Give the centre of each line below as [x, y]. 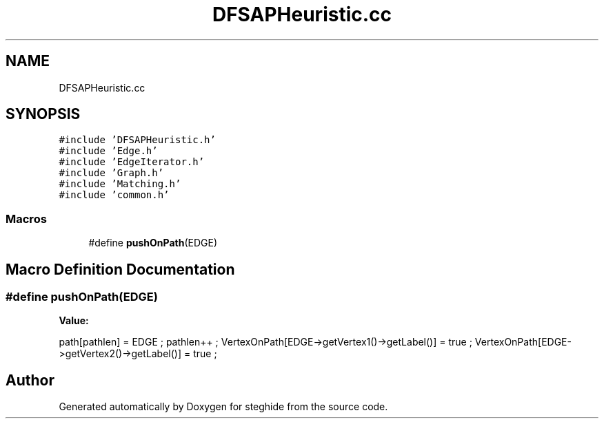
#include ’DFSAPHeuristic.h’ [137, 140]
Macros [26, 219]
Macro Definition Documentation [120, 269]
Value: [74, 321]
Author [30, 380]
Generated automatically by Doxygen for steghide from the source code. [223, 407]
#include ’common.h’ [114, 195]
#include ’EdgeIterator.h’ [132, 162]
